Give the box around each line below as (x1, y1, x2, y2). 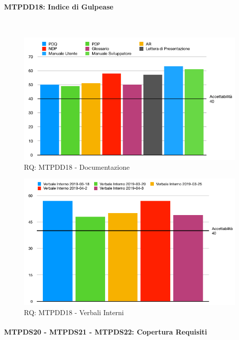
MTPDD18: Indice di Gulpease (4, 1, 114, 11)
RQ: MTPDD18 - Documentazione (24, 161, 130, 172)
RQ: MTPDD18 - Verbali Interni (24, 307, 124, 317)
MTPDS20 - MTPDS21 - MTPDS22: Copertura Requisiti (4, 327, 207, 337)
